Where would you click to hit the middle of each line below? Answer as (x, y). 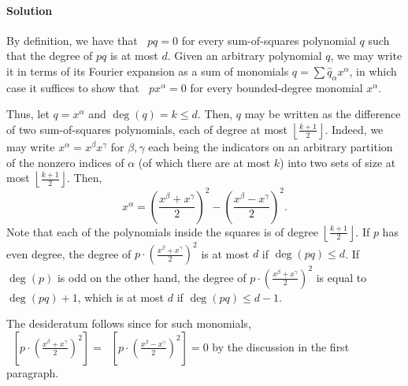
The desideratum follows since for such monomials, (129, 323)
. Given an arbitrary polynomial (245, 56)
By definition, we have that (72, 40)
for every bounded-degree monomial (276, 87)
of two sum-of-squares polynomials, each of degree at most (147, 129)
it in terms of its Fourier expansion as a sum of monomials (148, 71)
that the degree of (50, 56)
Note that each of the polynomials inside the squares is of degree (162, 231)
